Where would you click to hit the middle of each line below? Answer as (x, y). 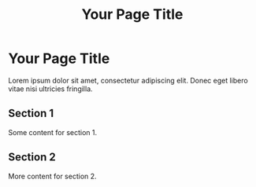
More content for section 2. (52, 176)
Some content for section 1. (53, 132)
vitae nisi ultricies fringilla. (50, 89)
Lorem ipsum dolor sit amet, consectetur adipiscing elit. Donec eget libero (128, 80)
